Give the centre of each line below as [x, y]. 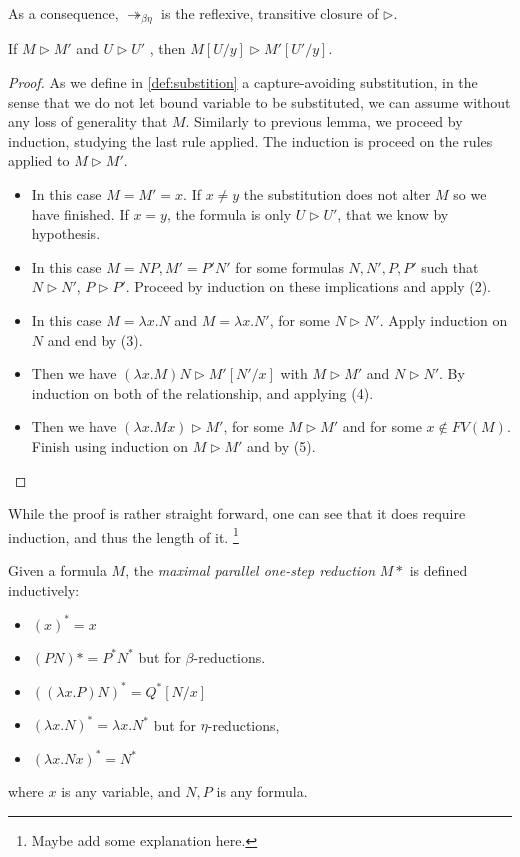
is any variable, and [121, 791]
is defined [438, 569]
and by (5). [281, 445]
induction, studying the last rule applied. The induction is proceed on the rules [250, 140]
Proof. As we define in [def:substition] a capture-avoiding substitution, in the [243, 82]
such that [450, 266]
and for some [382, 426]
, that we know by [393, 213]
